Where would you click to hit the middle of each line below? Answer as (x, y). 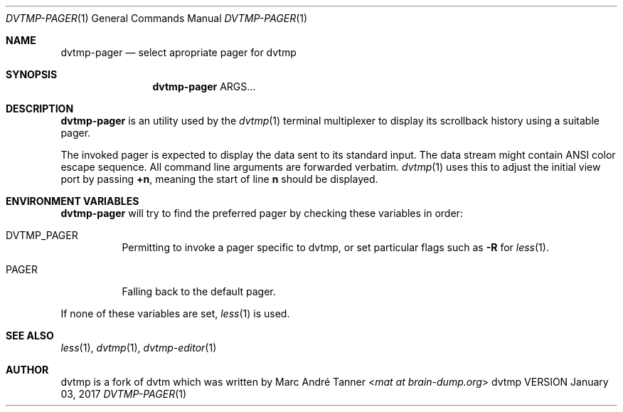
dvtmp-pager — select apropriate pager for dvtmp (179, 52)
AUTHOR (27, 370)
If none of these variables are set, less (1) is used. (175, 313)
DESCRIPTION (40, 109)
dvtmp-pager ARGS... (204, 86)
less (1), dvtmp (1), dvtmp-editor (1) (139, 348)
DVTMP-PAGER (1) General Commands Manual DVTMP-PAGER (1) (157, 18)
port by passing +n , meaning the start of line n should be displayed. (219, 179)
